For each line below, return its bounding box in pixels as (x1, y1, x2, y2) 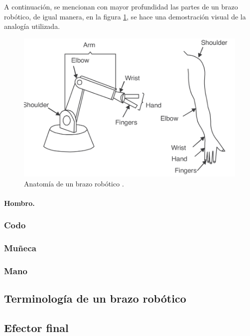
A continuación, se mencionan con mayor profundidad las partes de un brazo (4, 1, 238, 11)
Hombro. (4, 197, 35, 208)
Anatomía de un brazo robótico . (24, 178, 124, 188)
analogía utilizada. (4, 21, 60, 31)
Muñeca (4, 242, 36, 254)
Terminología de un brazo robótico (4, 291, 186, 306)
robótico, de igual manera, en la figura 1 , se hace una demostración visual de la (4, 11, 246, 21)
